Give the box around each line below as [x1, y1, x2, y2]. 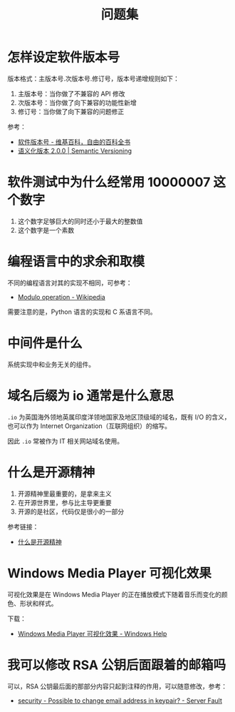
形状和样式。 [19, 599, 58, 607]
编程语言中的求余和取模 [7, 254, 145, 270]
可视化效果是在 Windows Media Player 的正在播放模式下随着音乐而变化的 [7, 590, 222, 599]
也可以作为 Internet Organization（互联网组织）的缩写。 [7, 422, 172, 430]
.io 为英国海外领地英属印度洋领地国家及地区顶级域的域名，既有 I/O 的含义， [7, 412, 231, 421]
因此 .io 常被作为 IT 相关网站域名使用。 [7, 437, 124, 445]
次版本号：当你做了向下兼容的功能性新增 [17, 98, 137, 107]
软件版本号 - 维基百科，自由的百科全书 [17, 137, 131, 146]
